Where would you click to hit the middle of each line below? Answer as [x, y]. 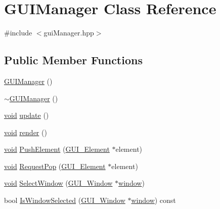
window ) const [153, 200]
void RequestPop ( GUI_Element [55, 166]
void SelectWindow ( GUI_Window [58, 183]
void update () [27, 115]
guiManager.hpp [69, 33]
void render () [26, 132]
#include [18, 33]
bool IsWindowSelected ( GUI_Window [65, 200]
